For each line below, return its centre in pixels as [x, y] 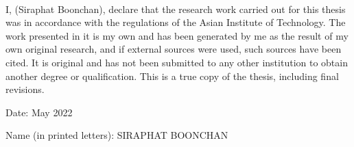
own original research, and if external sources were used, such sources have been [174, 49]
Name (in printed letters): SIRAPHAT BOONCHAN [117, 135]
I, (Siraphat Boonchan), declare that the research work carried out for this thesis [176, 9]
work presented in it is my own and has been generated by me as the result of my [177, 35]
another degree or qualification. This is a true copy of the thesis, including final [172, 76]
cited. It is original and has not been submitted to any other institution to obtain [177, 62]
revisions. [25, 89]
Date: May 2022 [39, 112]
